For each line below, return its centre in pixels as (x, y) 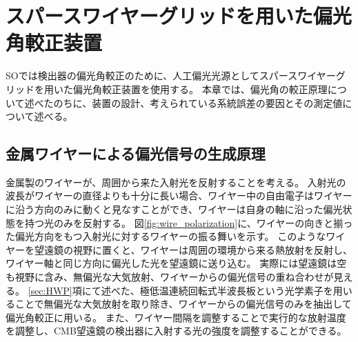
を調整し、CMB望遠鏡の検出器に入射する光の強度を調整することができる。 (176, 331)
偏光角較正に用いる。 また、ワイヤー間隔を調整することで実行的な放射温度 (176, 317)
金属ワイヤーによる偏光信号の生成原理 (136, 153)
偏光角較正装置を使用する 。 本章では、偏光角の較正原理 (200, 89)
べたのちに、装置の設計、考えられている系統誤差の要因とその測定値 (188, 102)
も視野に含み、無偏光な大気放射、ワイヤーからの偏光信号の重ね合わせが (170, 277)
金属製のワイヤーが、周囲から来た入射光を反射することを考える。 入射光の (176, 182)
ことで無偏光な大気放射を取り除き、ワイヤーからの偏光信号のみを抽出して (183, 304)
